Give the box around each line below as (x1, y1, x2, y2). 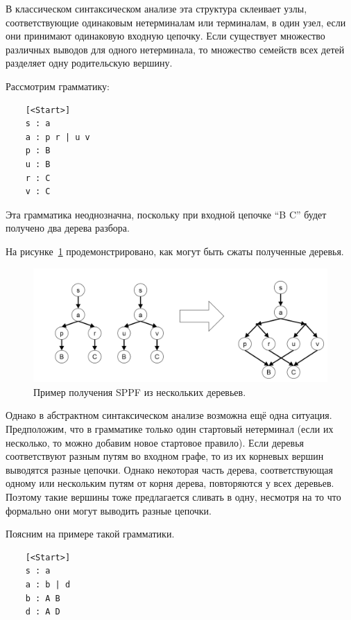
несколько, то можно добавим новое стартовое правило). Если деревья (6, 435, 304, 449)
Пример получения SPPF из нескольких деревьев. (33, 384, 246, 399)
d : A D (25, 607, 60, 617)
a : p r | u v (25, 132, 90, 142)
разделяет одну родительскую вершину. (6, 55, 173, 70)
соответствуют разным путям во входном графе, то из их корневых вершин (6, 449, 324, 463)
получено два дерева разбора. (6, 221, 130, 235)
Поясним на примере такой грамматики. (6, 526, 175, 541)
